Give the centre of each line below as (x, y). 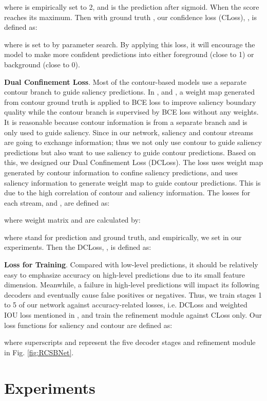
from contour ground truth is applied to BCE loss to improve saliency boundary (130, 102)
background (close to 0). (42, 64)
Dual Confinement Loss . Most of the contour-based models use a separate (125, 81)
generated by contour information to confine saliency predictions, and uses (121, 172)
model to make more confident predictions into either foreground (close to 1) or (129, 54)
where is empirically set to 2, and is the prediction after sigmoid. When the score (132, 7)
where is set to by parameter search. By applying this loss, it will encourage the (130, 44)
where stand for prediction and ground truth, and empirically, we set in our (123, 237)
